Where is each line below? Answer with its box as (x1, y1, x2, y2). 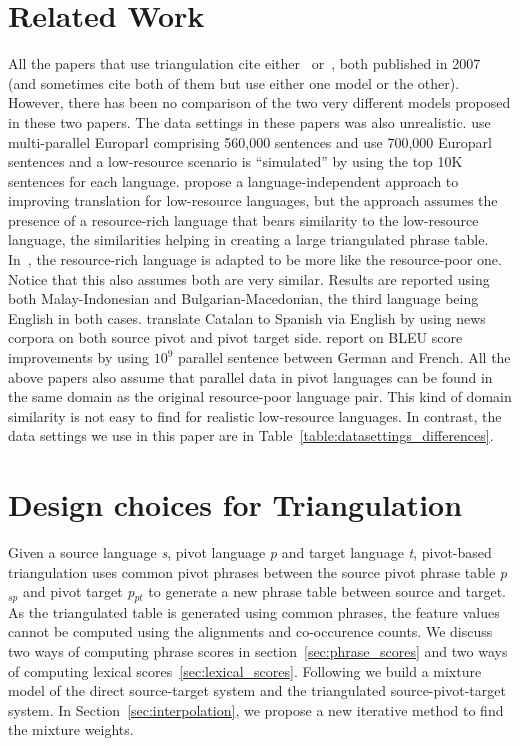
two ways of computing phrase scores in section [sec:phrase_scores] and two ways (8, 640, 508, 661)
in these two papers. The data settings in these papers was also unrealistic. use (8, 111, 491, 132)
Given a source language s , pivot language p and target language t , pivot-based (8, 542, 492, 563)
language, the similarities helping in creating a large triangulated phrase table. (8, 229, 489, 250)
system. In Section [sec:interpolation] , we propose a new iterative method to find (8, 699, 504, 720)
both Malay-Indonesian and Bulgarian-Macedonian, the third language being (8, 288, 479, 309)
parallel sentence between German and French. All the (177, 347, 511, 368)
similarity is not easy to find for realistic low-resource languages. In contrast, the (8, 405, 502, 426)
